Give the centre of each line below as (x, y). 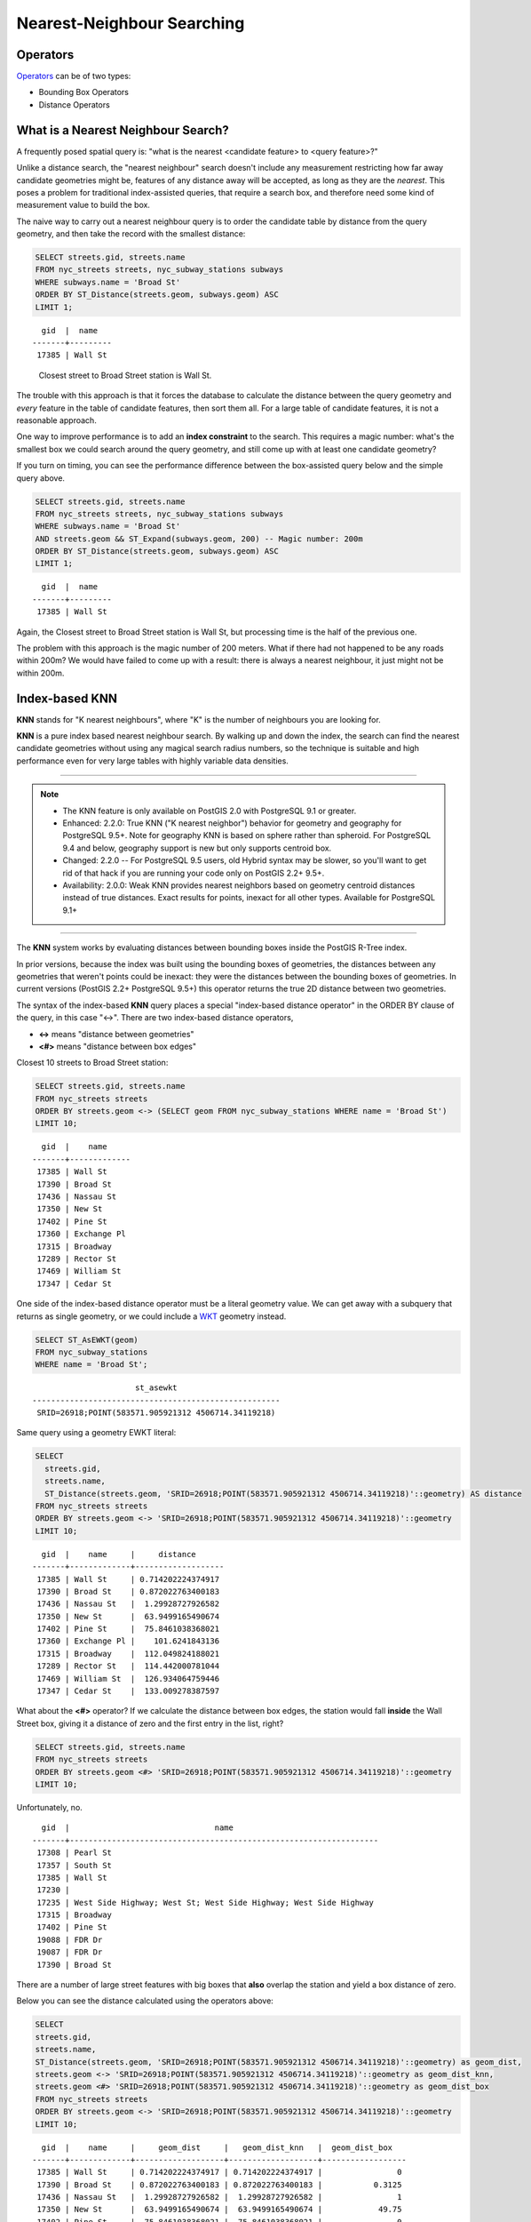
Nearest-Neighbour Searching (131, 23)
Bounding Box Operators (83, 92)
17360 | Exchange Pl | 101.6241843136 (128, 1641)
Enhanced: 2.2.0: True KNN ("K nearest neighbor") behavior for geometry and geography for (232, 823)
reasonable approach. (56, 420)
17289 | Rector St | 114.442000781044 (128, 1666)
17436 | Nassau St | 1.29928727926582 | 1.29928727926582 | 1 (219, 2197)
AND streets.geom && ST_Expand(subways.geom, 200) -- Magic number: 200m (199, 539)
